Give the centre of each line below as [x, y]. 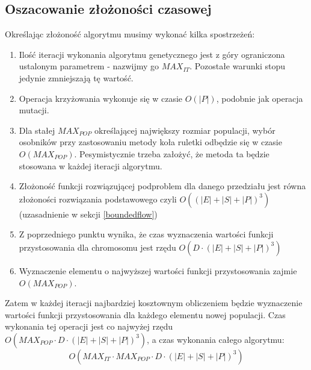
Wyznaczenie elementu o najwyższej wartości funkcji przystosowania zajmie [158, 270]
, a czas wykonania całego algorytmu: [216, 339]
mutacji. [34, 110]
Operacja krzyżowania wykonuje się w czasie [101, 98]
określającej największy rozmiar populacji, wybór [185, 130]
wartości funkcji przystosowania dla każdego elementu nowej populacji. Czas [145, 314]
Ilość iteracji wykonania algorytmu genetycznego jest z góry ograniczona [152, 54]
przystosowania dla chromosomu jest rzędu [97, 247]
